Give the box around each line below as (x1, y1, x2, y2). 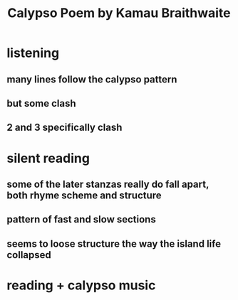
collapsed (6, 249, 51, 261)
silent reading (6, 150, 90, 166)
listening (6, 45, 60, 61)
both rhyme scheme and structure (6, 189, 162, 201)
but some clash (6, 97, 76, 109)
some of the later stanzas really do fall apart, (6, 178, 209, 190)
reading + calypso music (6, 277, 156, 293)
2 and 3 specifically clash (6, 122, 123, 134)
